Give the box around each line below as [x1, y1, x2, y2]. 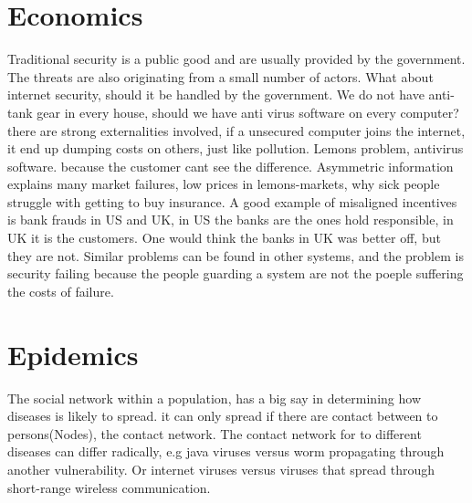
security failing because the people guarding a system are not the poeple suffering [7, 264, 464, 283]
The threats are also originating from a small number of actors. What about [7, 67, 434, 86]
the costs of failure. [7, 281, 114, 300]
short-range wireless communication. [7, 477, 211, 497]
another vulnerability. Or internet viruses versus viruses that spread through [7, 459, 435, 478]
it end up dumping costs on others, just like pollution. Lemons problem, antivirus [7, 139, 464, 158]
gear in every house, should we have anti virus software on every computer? [37, 102, 459, 121]
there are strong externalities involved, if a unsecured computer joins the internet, [7, 121, 466, 140]
